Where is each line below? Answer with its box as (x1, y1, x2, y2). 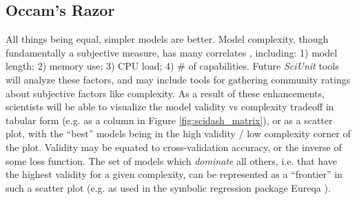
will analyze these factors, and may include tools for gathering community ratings (6, 72, 351, 86)
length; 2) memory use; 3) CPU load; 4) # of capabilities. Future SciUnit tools (6, 59, 339, 73)
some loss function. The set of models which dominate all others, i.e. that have (6, 153, 337, 168)
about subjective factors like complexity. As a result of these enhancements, (6, 86, 325, 100)
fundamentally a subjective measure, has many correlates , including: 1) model (6, 45, 338, 59)
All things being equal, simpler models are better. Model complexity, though (6, 32, 329, 46)
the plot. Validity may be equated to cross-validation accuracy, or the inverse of (6, 139, 342, 154)
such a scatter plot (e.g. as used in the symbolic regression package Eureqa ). (6, 180, 331, 194)
